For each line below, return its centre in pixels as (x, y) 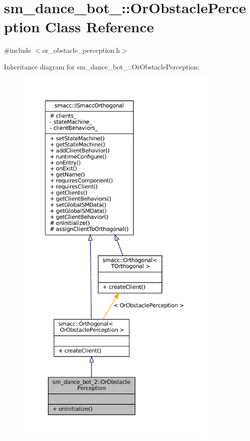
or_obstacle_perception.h (81, 50)
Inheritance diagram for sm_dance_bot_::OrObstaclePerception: (102, 66)
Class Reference (100, 27)
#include (18, 50)
